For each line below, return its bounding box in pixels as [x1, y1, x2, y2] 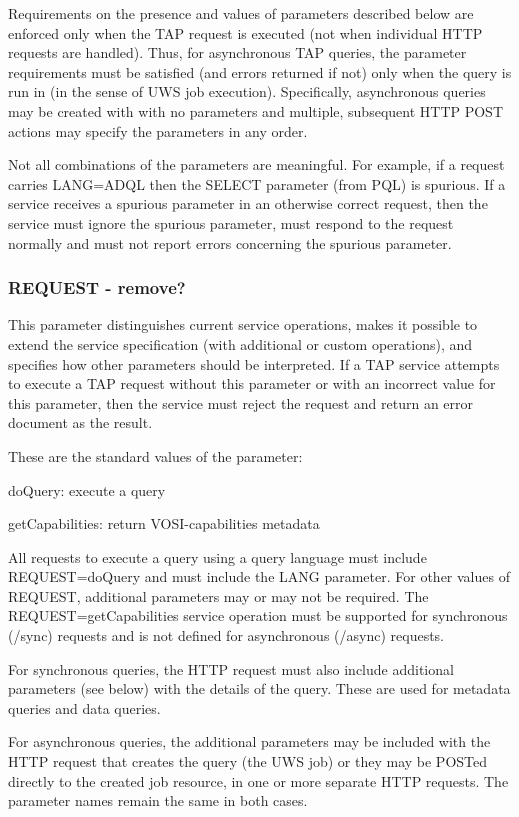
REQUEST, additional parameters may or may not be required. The [8, 585, 429, 606]
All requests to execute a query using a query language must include [8, 546, 427, 567]
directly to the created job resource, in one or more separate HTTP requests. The [8, 770, 509, 791]
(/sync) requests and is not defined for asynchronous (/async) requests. [8, 625, 445, 646]
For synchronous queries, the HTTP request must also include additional [8, 658, 454, 679]
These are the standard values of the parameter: [8, 445, 303, 466]
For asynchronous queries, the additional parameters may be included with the [8, 731, 491, 752]
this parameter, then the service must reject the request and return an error [8, 392, 474, 413]
